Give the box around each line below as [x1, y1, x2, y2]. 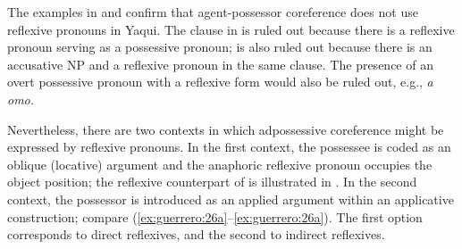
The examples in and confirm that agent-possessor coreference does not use [7, 3, 418, 21]
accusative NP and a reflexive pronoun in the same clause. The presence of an [7, 54, 433, 73]
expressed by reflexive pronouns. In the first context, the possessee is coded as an [7, 137, 451, 156]
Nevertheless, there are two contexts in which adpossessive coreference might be [7, 120, 444, 138]
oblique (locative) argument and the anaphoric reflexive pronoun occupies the [7, 154, 433, 173]
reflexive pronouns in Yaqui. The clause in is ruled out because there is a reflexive [7, 20, 455, 38]
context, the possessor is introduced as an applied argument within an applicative [7, 189, 454, 208]
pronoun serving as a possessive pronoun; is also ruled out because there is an [7, 37, 433, 56]
